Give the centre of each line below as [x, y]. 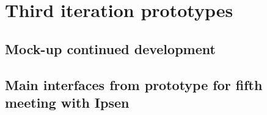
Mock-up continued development [110, 48]
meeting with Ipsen [67, 102]
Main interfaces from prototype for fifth [134, 84]
